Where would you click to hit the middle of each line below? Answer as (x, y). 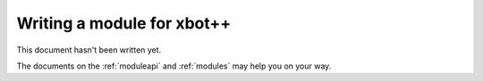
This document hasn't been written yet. (89, 50)
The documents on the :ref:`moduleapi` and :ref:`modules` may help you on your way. (174, 66)
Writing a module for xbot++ (124, 23)
